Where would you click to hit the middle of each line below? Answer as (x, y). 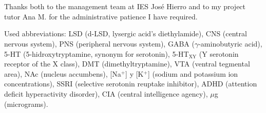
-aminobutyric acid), (230, 43)
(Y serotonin (219, 53)
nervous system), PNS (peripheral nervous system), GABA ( (99, 43)
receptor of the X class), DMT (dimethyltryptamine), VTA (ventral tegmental (127, 64)
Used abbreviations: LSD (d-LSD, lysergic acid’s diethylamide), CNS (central (126, 33)
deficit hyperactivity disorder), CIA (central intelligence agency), (106, 93)
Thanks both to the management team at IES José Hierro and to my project (125, 6)
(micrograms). (26, 104)
